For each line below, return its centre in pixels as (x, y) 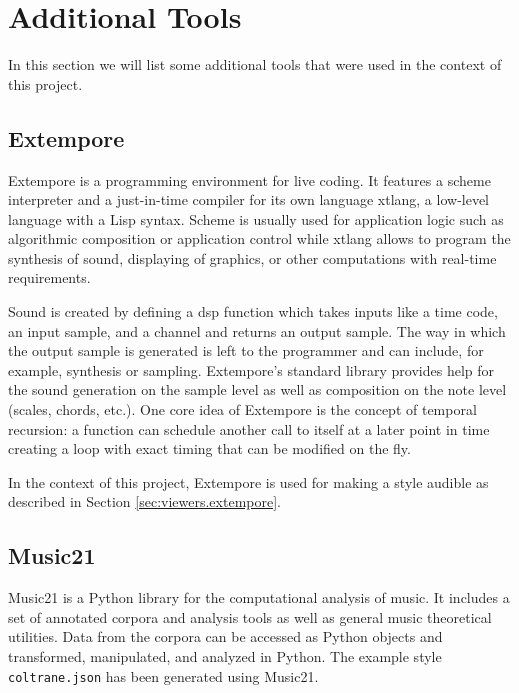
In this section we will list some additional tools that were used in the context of (255, 64)
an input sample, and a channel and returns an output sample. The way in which (257, 330)
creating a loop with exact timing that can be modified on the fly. (209, 448)
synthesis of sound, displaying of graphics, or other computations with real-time (252, 257)
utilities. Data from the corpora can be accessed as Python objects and (225, 636)
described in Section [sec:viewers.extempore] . (144, 501)
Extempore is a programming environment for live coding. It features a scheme (249, 179)
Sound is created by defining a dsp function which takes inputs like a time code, (253, 311)
